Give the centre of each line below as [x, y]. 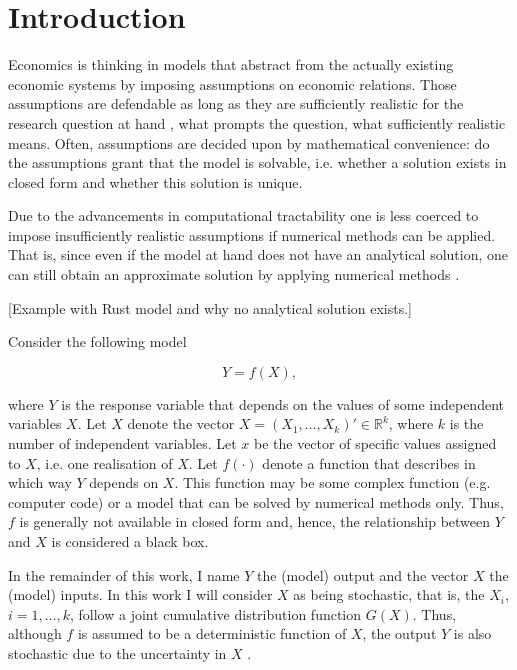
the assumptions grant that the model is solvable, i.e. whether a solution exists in [257, 162]
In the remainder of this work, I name [124, 574]
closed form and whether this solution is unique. [155, 181]
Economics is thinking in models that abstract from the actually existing [231, 64]
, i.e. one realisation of [104, 462]
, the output [399, 633]
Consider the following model [97, 341]
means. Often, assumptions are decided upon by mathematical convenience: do [249, 142]
